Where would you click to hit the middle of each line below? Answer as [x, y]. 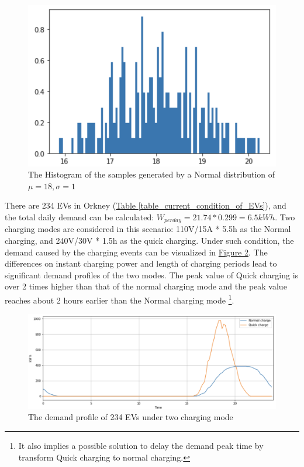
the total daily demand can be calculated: [80, 217]
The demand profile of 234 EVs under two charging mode [131, 417]
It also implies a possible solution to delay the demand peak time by [141, 445]
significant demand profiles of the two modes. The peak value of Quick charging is [152, 275]
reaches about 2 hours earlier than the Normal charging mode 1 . [120, 299]
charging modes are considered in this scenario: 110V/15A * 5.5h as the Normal [148, 229]
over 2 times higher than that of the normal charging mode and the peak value [146, 286]
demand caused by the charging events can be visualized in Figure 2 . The [136, 252]
